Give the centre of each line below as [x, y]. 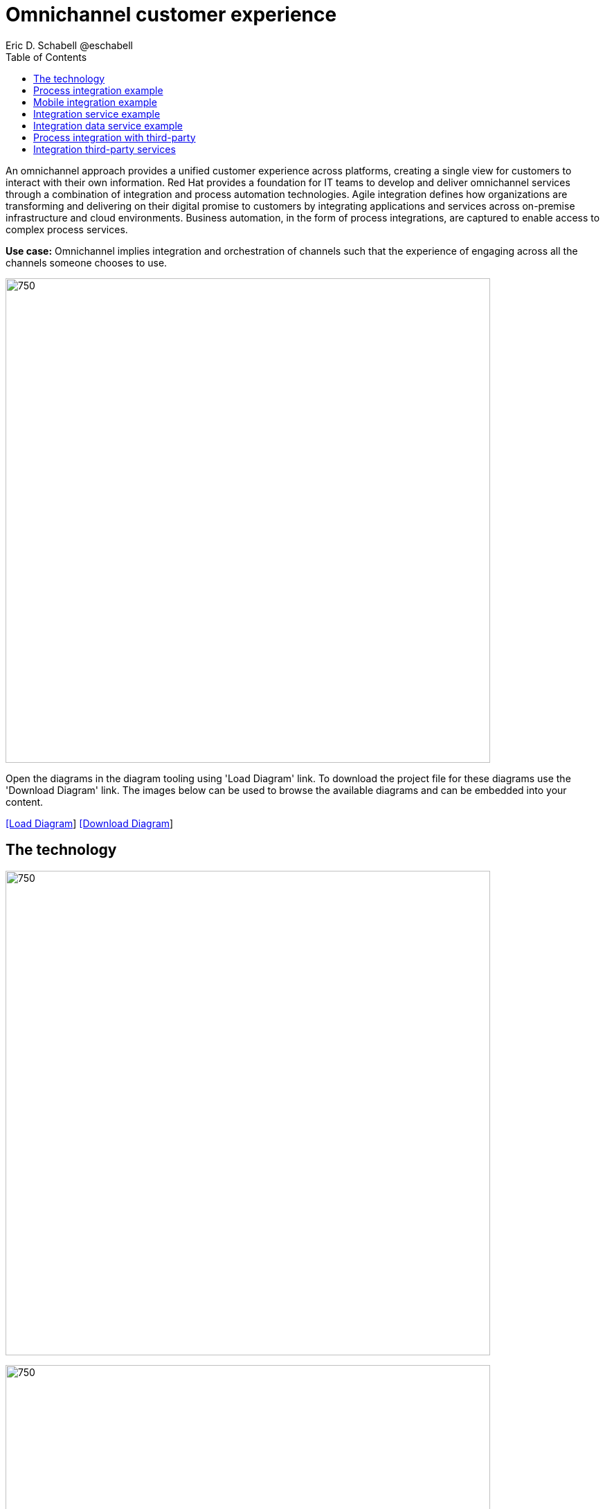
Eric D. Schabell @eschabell [69, 45]
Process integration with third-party [115, 137]
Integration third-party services [105, 149]
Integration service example [97, 114]
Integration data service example [108, 125]
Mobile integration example [95, 102]
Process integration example [98, 90]
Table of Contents [46, 57]
